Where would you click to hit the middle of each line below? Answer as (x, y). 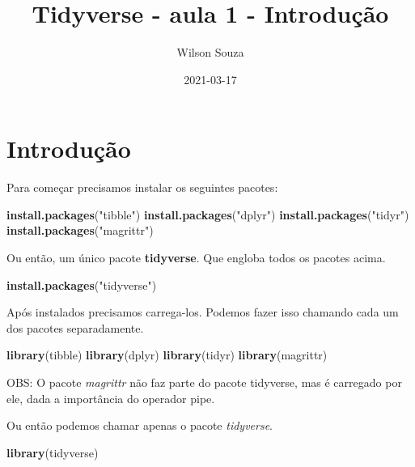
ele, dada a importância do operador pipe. (111, 398)
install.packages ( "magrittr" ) (80, 230)
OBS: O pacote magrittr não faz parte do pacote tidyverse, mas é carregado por (204, 382)
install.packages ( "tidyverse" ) (82, 284)
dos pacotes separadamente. (75, 327)
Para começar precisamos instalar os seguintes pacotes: (142, 187)
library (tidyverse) (53, 452)
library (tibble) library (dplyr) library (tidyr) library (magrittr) (167, 355)
